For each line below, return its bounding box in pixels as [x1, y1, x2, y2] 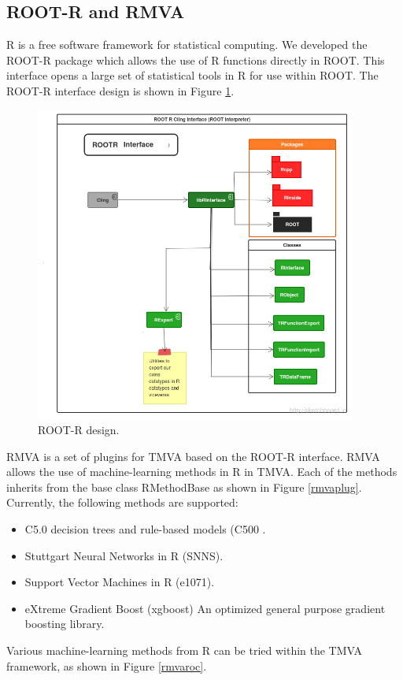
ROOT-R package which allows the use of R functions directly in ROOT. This [6, 51, 385, 68]
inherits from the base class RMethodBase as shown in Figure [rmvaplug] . [6, 478, 362, 495]
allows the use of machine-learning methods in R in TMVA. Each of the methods [6, 463, 397, 480]
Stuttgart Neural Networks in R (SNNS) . [24, 547, 224, 563]
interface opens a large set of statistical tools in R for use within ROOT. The [6, 67, 379, 84]
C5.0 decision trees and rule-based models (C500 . [24, 521, 266, 537]
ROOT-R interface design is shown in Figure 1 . [6, 82, 235, 98]
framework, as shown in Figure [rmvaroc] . [6, 657, 207, 674]
